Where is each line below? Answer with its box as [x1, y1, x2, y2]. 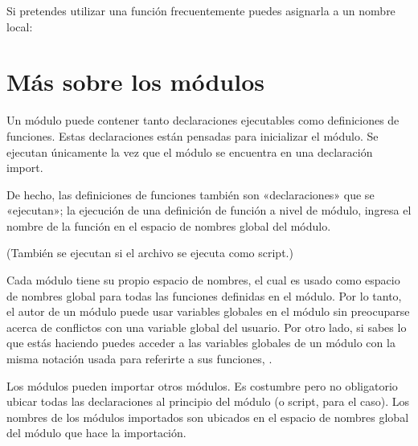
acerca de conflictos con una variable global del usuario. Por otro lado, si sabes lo [6, 318, 407, 335]
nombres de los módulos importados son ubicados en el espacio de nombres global [6, 408, 409, 425]
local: [6, 18, 33, 35]
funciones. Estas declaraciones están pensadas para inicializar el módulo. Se [6, 127, 379, 144]
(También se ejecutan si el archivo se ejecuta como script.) [6, 244, 293, 261]
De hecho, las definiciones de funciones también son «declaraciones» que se [6, 186, 375, 203]
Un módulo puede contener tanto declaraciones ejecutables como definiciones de [6, 112, 400, 129]
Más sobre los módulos [6, 65, 264, 98]
